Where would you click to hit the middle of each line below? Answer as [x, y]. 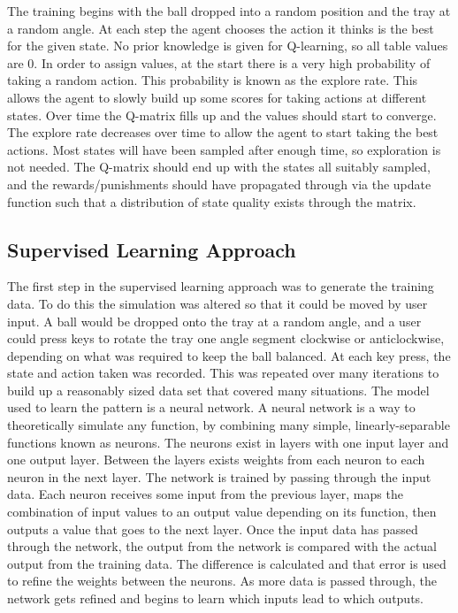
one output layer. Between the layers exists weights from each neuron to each [216, 460]
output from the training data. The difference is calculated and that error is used [227, 563]
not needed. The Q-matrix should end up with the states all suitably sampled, [219, 167]
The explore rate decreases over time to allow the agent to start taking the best [223, 132]
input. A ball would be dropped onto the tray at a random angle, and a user [214, 321]
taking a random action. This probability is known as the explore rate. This [213, 80]
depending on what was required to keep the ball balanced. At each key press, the [229, 355]
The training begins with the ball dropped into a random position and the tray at [229, 11]
